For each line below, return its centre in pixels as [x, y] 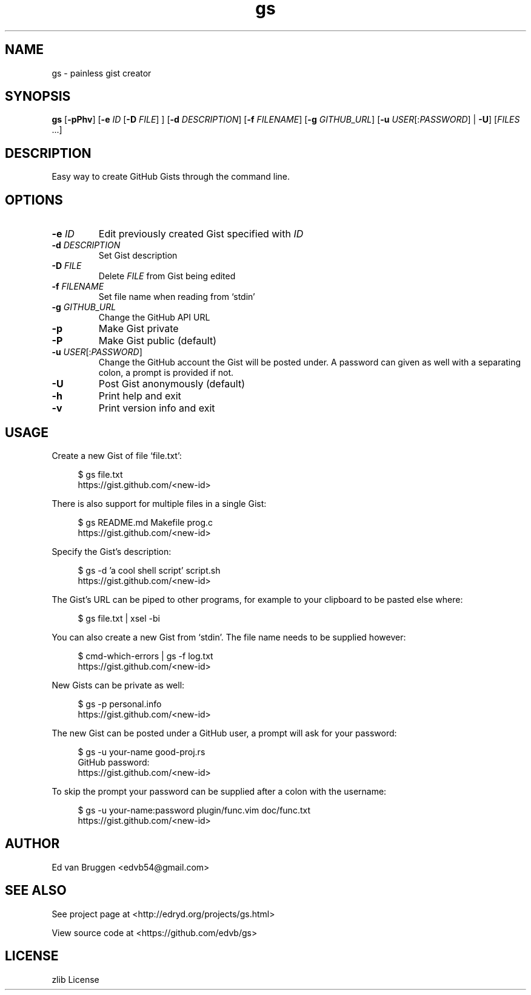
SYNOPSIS [38, 97]
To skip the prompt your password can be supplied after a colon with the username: [219, 791]
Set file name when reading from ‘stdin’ [177, 297]
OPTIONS [34, 200]
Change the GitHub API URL [154, 318]
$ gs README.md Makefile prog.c [145, 522]
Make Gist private [139, 329]
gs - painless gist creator [102, 73]
